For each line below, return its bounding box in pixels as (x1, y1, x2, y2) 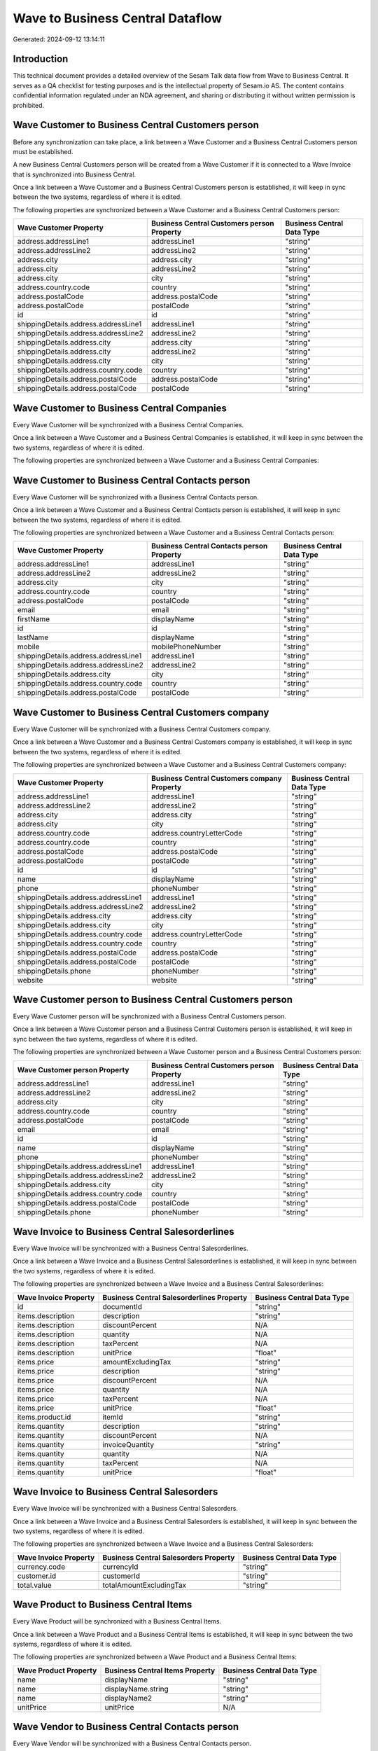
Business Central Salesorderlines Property (102, 1292, 248, 1302)
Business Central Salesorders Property (102, 1552, 235, 1562)
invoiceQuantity (102, 1439, 154, 1449)
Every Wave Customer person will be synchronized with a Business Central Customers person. (13, 1012, 286, 1020)
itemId (102, 1412, 123, 1422)
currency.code (17, 1562, 66, 1572)
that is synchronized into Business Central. (13, 170, 136, 179)
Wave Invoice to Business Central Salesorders (13, 1486, 218, 1498)
